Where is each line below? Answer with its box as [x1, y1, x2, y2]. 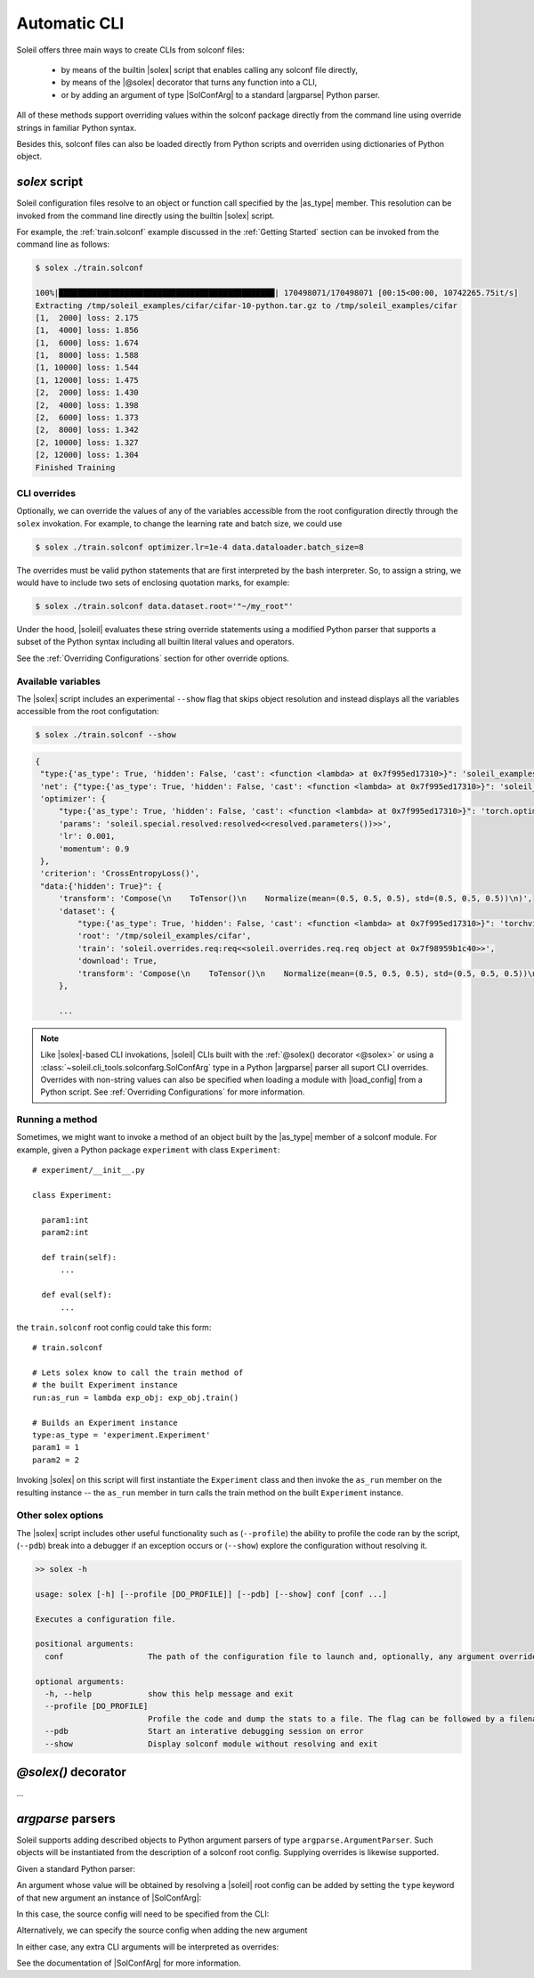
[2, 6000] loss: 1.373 [35, 412, 140, 423]
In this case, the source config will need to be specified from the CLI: [16, 1909, 270, 1919]
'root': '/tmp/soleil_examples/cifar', [77, 931, 252, 941]
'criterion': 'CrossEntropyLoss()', [40, 868, 200, 879]
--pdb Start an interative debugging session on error [44, 1726, 364, 1737]
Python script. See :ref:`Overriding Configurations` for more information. [40, 1087, 305, 1097]
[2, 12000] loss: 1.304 [35, 450, 140, 460]
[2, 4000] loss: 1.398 [35, 400, 140, 410]
